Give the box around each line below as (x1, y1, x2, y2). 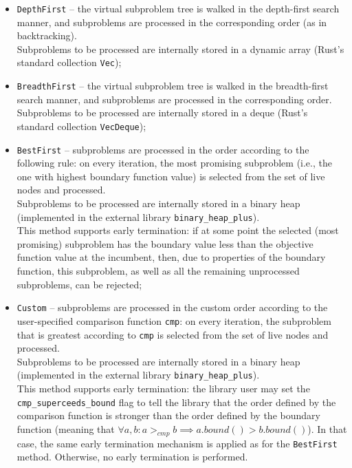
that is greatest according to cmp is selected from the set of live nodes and (16, 327, 329, 341)
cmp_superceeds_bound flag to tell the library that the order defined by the (16, 394, 336, 409)
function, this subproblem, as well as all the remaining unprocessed (16, 264, 300, 278)
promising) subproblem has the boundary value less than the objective (16, 236, 313, 251)
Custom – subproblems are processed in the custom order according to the (16, 300, 328, 315)
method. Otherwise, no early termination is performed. (16, 449, 248, 464)
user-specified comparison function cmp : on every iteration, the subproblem (16, 313, 331, 328)
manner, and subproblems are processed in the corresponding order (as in (16, 14, 327, 29)
